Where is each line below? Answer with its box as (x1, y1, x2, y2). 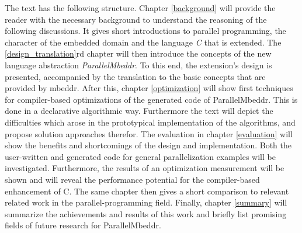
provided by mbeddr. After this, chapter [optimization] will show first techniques (5, 82, 293, 94)
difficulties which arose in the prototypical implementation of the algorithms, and (5, 116, 296, 128)
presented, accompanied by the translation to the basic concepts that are (5, 70, 266, 82)
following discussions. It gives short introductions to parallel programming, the (5, 25, 286, 37)
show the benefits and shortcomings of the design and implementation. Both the (5, 139, 292, 151)
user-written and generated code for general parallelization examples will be (5, 150, 276, 162)
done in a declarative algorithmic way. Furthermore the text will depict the (5, 105, 273, 117)
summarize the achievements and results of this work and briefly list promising (5, 207, 287, 220)
